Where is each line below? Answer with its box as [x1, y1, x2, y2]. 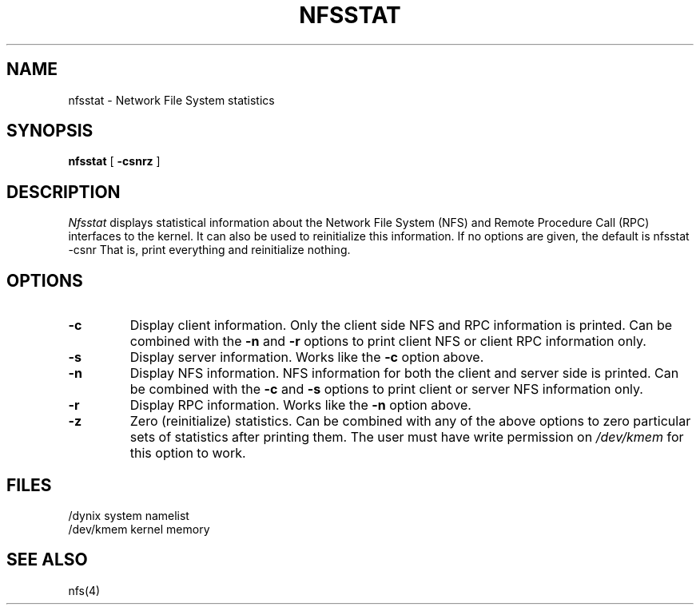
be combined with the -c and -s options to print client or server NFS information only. [129, 381, 643, 398]
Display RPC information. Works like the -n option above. [129, 397, 471, 414]
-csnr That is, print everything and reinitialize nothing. [68, 243, 351, 257]
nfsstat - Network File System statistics [68, 93, 275, 107]
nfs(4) [68, 583, 101, 597]
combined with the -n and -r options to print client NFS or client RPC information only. [129, 333, 646, 350]
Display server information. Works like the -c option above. [129, 349, 484, 366]
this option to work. [129, 445, 246, 462]
